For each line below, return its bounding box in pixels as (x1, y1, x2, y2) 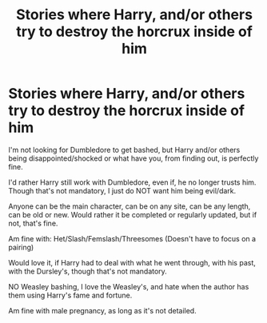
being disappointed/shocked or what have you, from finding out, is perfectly (8, 154, 259, 163)
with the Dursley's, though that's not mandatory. (8, 266, 168, 276)
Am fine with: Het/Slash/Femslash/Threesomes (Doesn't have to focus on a (8, 233, 257, 243)
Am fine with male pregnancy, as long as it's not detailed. (8, 305, 197, 315)
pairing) (8, 242, 34, 252)
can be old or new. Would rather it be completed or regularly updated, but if (8, 209, 257, 219)
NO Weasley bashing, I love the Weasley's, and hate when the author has (8, 281, 249, 291)
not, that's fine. (8, 218, 58, 228)
